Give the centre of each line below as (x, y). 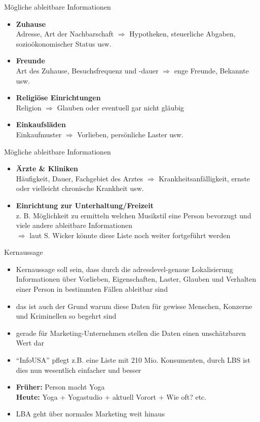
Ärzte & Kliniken (47, 168)
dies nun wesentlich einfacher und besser (79, 370)
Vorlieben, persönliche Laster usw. (130, 134)
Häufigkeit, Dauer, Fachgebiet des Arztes (80, 178)
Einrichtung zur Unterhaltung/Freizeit (85, 205)
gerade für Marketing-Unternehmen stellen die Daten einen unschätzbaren (131, 333)
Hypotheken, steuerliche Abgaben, (182, 34)
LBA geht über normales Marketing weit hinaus (90, 414)
